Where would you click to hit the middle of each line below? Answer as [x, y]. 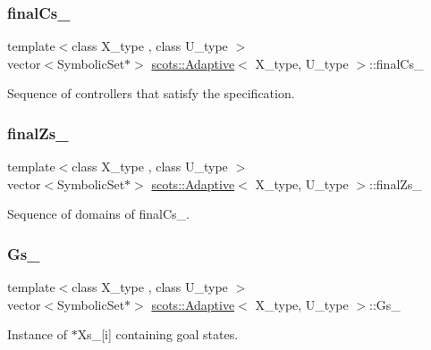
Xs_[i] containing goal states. [158, 334]
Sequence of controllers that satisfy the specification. [151, 93]
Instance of [37, 334]
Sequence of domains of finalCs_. [98, 214]
